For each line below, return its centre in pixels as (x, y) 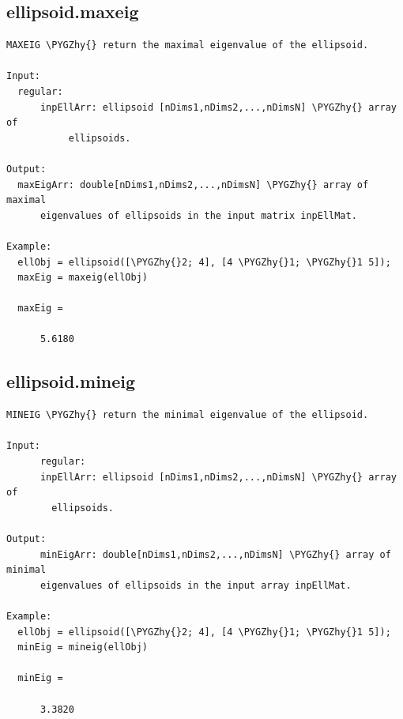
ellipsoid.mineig (71, 381)
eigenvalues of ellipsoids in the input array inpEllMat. (196, 585)
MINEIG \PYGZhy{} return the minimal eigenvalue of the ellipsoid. (188, 415)
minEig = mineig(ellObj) (83, 647)
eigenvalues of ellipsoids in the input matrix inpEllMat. (198, 215)
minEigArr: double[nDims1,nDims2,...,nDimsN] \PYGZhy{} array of (215, 554)
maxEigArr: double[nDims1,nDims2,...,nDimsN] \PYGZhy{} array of (193, 184)
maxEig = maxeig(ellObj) (83, 278)
